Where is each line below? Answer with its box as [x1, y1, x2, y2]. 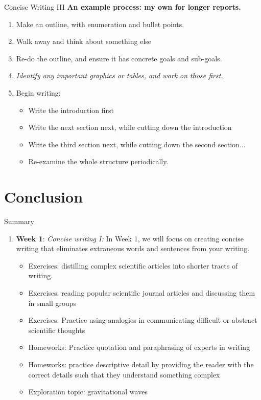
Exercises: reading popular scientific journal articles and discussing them [28, 287, 255, 298]
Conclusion [4, 186, 83, 207]
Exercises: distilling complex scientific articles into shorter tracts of [28, 260, 238, 271]
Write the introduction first [28, 104, 114, 115]
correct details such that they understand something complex [28, 369, 220, 380]
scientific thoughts [28, 324, 85, 335]
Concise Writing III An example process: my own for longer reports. [4, 2, 241, 12]
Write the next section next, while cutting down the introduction [28, 122, 232, 132]
